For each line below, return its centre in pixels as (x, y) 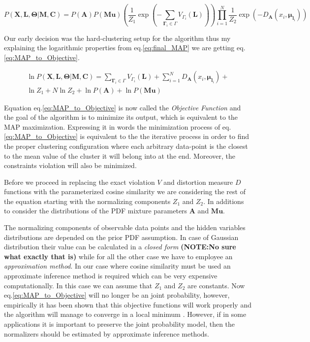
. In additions (224, 201)
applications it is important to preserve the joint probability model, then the (120, 324)
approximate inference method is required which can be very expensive (111, 276)
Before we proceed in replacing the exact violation (79, 182)
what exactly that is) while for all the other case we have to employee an (118, 256)
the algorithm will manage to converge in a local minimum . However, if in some (125, 314)
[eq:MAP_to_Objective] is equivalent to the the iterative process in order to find (126, 136)
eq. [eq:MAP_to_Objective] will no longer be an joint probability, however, (117, 295)
